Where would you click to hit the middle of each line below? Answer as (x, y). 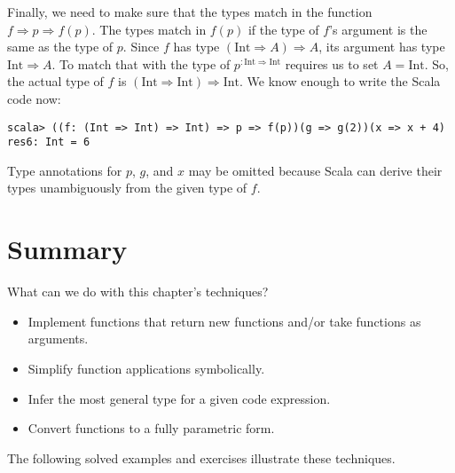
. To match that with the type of (141, 63)
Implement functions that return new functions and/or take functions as (224, 321)
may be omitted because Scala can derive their (315, 170)
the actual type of (55, 81)
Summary (67, 249)
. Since (141, 47)
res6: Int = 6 (49, 142)
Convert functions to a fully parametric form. (151, 428)
